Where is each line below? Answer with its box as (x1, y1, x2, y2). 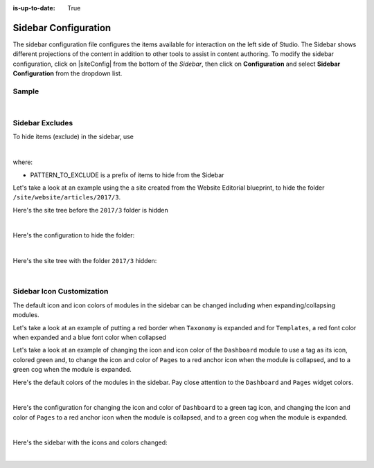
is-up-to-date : (12, 4, 55, 12)
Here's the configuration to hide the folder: (12, 231, 135, 240)
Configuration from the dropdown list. (12, 69, 123, 78)
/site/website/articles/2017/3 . (12, 193, 121, 201)
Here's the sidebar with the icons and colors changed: (12, 438, 168, 447)
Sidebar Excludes (12, 118, 73, 127)
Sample (12, 87, 39, 96)
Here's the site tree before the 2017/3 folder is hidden (12, 206, 169, 214)
